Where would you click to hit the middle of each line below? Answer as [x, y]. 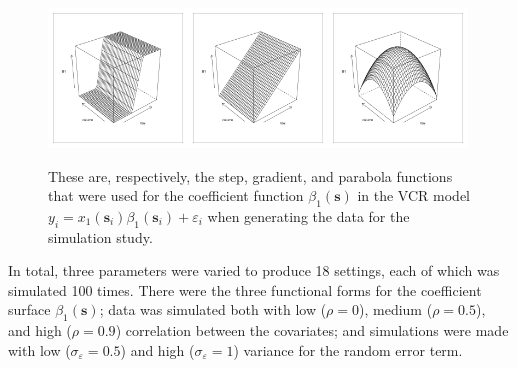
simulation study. [100, 236]
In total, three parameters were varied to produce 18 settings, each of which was [254, 270]
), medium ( [396, 309]
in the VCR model [414, 195]
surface [29, 309]
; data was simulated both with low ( [213, 309]
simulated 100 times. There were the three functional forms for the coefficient [245, 289]
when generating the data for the [308, 215]
